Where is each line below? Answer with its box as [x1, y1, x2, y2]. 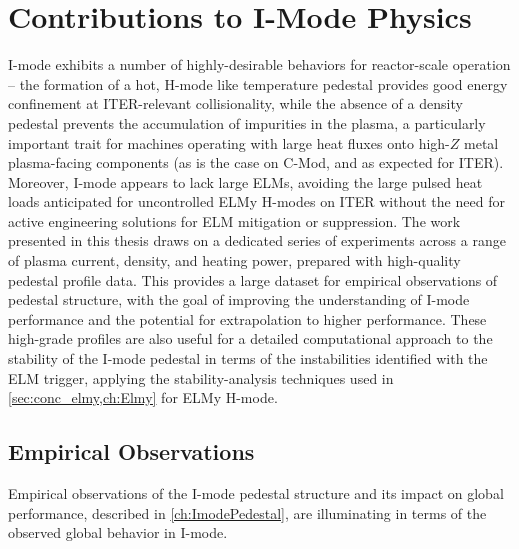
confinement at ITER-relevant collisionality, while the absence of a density [8, 93, 463, 114]
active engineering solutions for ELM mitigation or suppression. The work [8, 210, 461, 231]
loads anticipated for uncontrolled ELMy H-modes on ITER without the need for [8, 191, 505, 212]
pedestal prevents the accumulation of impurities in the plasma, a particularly [8, 112, 486, 133]
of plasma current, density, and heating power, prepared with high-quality [8, 250, 461, 271]
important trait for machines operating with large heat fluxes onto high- [8, 132, 450, 153]
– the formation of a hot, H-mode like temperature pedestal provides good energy [8, 73, 508, 94]
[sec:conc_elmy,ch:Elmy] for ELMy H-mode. [8, 387, 278, 408]
